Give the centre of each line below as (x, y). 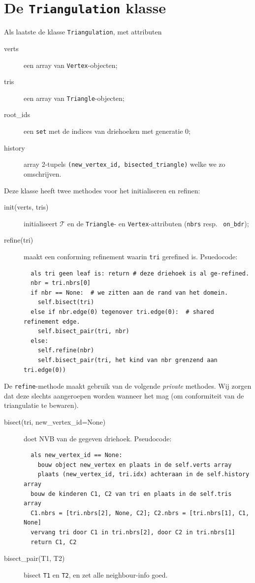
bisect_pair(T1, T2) (34, 558)
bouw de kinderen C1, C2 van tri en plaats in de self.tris (131, 494)
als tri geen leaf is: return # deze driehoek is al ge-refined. (140, 273)
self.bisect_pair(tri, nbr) (83, 331)
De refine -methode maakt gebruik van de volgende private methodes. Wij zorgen (128, 386)
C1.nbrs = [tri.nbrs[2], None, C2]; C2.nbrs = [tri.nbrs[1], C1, (140, 513)
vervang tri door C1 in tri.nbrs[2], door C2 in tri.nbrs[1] (133, 532)
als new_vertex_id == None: (77, 455)
